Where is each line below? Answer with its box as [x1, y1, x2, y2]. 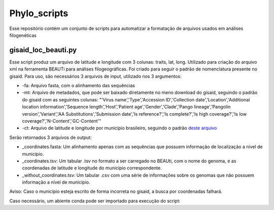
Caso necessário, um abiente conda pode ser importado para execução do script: [9, 198, 181, 204]
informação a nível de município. [22, 179, 90, 185]
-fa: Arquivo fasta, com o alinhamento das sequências [22, 83, 135, 89]
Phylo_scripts [9, 8, 68, 19]
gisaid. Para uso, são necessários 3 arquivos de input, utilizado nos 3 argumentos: [9, 73, 182, 79]
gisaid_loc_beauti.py [9, 46, 77, 54]
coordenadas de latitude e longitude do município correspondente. [22, 165, 162, 171]
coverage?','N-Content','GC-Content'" [22, 118, 101, 124]
